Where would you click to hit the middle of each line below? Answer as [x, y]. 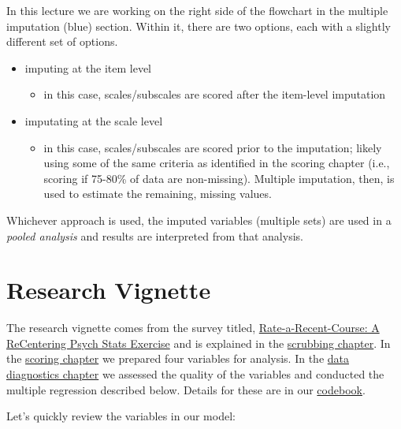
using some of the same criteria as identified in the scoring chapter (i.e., [217, 163]
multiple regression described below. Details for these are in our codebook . [186, 389]
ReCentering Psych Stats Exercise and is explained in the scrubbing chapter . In [199, 343]
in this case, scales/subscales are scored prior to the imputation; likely [213, 147]
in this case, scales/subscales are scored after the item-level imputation [215, 94]
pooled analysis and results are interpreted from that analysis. [155, 235]
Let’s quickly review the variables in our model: [121, 416]
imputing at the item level [88, 67]
